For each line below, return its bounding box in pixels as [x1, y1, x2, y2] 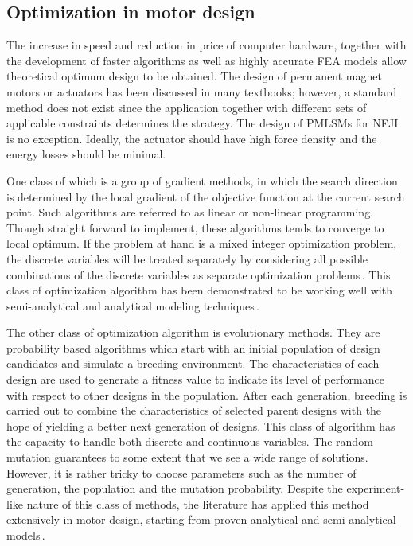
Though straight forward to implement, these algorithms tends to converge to [6, 219, 384, 236]
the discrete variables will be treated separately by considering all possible [6, 250, 368, 267]
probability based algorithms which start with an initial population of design [6, 339, 380, 356]
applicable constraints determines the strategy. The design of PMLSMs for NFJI [6, 115, 399, 131]
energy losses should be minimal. [6, 146, 166, 162]
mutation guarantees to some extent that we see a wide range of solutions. [6, 449, 368, 466]
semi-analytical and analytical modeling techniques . [6, 297, 259, 314]
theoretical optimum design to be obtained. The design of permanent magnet [6, 68, 382, 84]
